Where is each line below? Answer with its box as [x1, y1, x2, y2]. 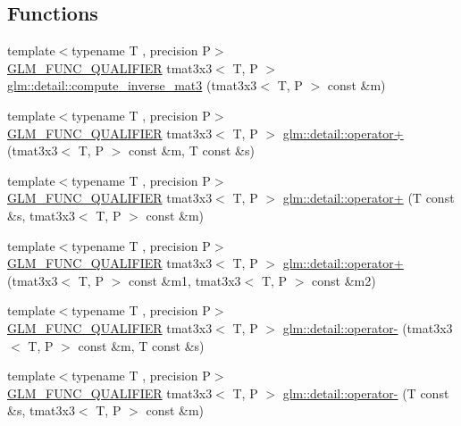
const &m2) [312, 271, 376, 289]
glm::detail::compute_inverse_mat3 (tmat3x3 [7, 76, 257, 95]
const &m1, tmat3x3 [128, 271, 241, 289]
